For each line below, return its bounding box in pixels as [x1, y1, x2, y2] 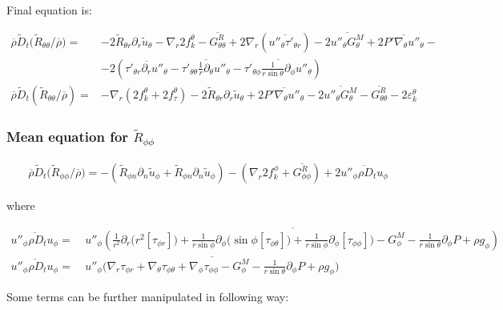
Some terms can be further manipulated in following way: [6, 288, 289, 305]
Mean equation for [6, 126, 129, 146]
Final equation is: [6, 2, 92, 18]
